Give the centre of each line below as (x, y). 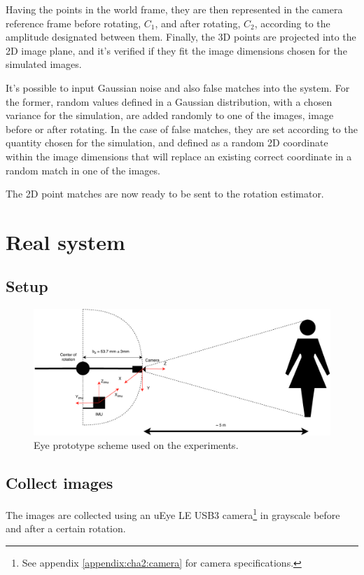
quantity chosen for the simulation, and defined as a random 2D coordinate (167, 143)
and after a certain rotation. (66, 528)
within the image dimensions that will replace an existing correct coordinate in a (179, 156)
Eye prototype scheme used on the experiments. (136, 445)
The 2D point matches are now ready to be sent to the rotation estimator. (165, 194)
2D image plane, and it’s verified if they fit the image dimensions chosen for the (176, 50)
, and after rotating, (198, 23)
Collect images (59, 483)
